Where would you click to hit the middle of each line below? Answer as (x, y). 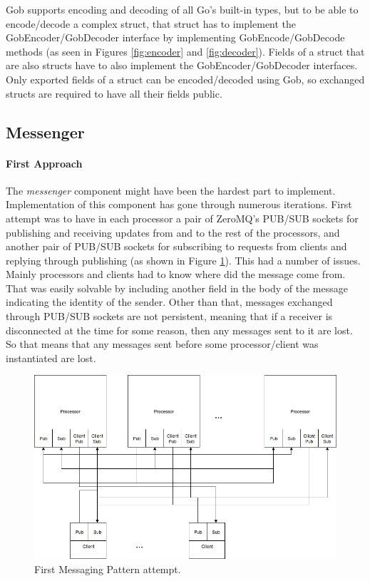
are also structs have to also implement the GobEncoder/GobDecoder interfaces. (182, 65)
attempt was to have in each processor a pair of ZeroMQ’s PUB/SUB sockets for (182, 218)
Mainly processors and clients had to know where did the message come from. (176, 274)
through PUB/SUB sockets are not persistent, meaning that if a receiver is (169, 316)
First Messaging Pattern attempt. (108, 569)
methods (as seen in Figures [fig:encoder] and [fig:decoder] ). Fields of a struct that (185, 51)
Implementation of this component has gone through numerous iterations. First (179, 204)
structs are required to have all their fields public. (114, 93)
